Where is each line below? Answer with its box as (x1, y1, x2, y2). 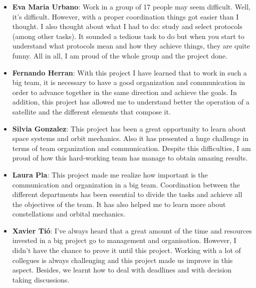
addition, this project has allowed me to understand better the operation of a (12, 96, 249, 107)
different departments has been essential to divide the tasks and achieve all (12, 189, 242, 199)
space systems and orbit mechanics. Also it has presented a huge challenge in (12, 133, 248, 143)
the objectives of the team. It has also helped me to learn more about (12, 198, 226, 209)
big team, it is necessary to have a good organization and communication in (12, 77, 245, 87)
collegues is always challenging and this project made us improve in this (12, 254, 233, 265)
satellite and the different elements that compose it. (12, 106, 171, 116)
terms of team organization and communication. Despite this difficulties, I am (12, 142, 251, 153)
